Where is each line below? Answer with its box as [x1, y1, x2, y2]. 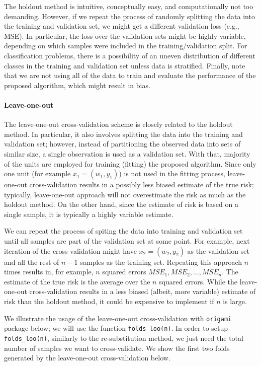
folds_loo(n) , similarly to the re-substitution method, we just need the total [4, 332, 243, 343]
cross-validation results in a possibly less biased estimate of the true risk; [29, 179, 254, 190]
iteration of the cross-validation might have [4, 245, 137, 256]
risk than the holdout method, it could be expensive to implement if [4, 296, 214, 307]
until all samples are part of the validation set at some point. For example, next [4, 236, 250, 246]
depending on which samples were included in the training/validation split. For [4, 40, 247, 51]
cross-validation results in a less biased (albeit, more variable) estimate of [29, 286, 256, 297]
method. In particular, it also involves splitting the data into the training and [4, 128, 243, 139]
